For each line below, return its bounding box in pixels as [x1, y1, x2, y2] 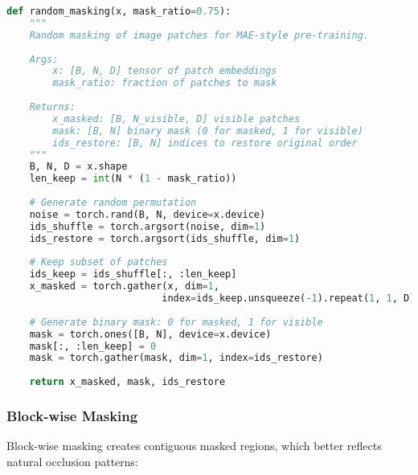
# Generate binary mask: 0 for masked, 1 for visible [29, 316, 323, 328]
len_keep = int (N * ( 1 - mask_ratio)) [29, 173, 237, 185]
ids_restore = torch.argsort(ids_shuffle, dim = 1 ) [29, 232, 301, 244]
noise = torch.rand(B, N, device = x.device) [29, 208, 266, 220]
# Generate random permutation [29, 197, 197, 208]
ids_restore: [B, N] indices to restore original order [52, 137, 358, 149]
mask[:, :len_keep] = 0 [29, 340, 157, 352]
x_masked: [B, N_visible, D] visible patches [52, 113, 301, 125]
